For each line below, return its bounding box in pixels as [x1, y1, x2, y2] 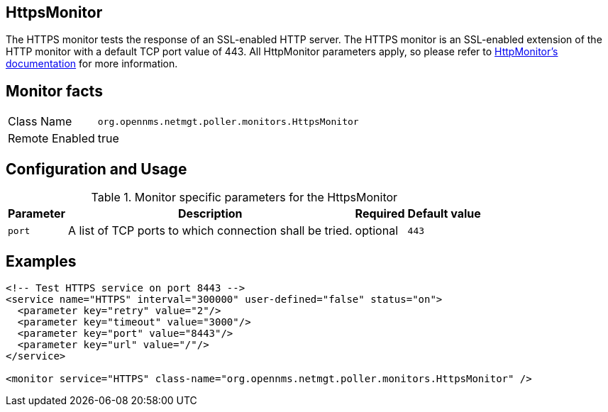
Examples [6, 252, 77, 270]
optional [355, 223, 399, 238]
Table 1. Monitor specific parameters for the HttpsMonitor [91, 190, 398, 205]
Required [355, 206, 405, 221]
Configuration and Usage [6, 160, 187, 178]
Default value [407, 206, 481, 221]
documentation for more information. [6, 57, 178, 70]
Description [178, 206, 243, 221]
